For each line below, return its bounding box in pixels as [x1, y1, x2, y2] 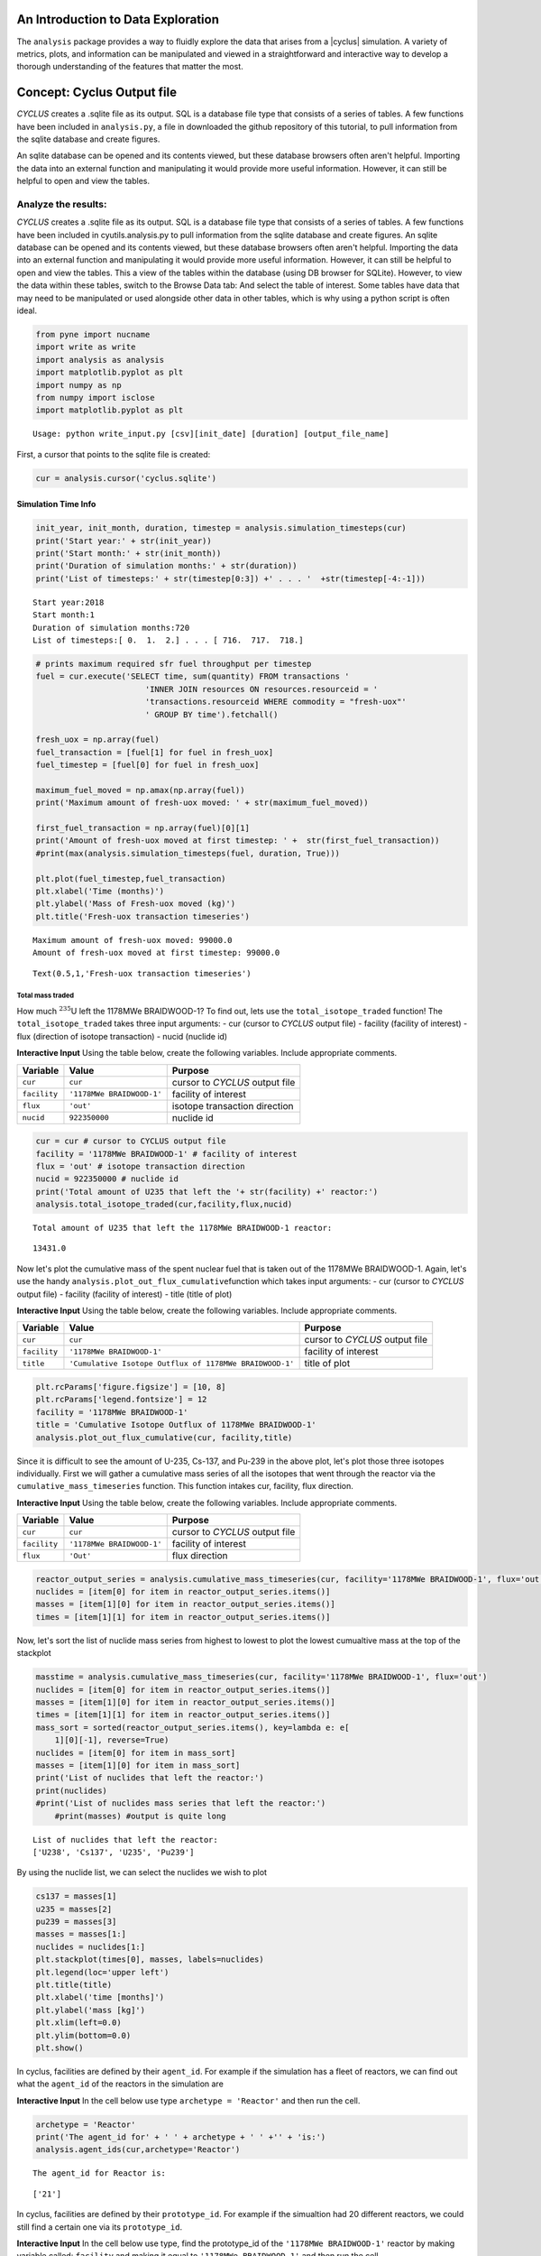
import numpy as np [35, 380, 122, 390]
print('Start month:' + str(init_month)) [35, 549, 222, 559]
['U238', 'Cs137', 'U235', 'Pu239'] [32, 1846, 195, 1857]
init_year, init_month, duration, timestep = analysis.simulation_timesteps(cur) [35, 523, 408, 533]
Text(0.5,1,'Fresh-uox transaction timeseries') [32, 968, 252, 978]
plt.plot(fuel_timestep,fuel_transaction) [35, 874, 226, 883]
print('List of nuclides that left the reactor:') [35, 1773, 265, 1783]
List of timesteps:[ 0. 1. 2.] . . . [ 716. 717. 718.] [32, 635, 304, 645]
